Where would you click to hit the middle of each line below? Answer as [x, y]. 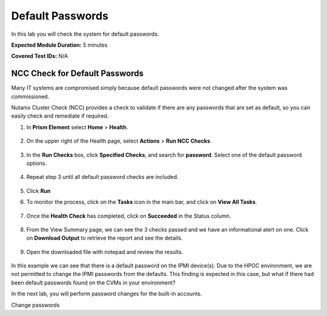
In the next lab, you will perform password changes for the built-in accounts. [107, 294]
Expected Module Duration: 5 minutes [59, 45]
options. [37, 163]
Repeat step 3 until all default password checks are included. [102, 177]
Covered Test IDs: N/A [40, 56]
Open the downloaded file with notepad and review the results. [105, 252]
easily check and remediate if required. [60, 116]
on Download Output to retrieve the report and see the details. [104, 238]
